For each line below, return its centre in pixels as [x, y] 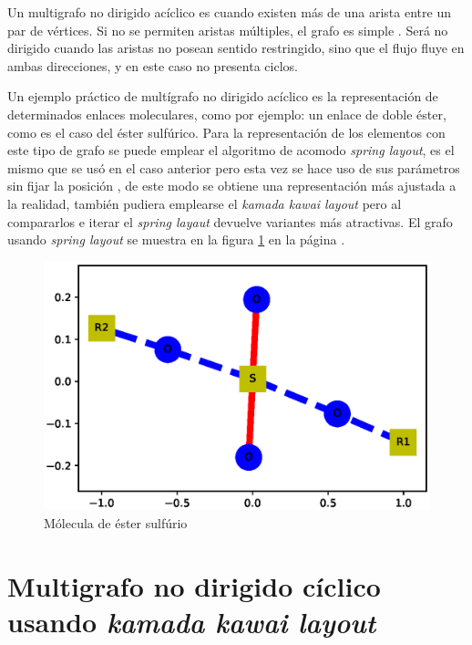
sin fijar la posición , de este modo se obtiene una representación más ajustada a [232, 186]
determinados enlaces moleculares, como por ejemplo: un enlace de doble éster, [227, 114]
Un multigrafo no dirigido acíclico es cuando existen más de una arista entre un [229, 12]
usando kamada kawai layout [192, 621]
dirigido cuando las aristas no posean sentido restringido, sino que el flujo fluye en [236, 48]
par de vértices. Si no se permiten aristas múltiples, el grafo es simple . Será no [228, 30]
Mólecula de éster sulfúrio [116, 522]
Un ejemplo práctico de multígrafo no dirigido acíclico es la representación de [223, 96]
